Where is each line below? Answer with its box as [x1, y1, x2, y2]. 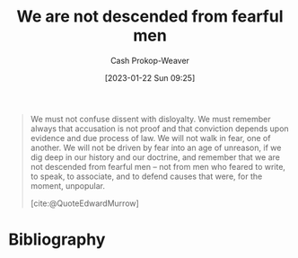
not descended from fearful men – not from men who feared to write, [30, 161, 286, 172]
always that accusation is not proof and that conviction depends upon [30, 123, 289, 134]
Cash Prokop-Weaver [110, 55, 190, 66]
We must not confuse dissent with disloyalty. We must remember [30, 113, 271, 124]
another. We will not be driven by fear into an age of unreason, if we [30, 142, 282, 153]
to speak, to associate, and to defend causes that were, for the [30, 171, 263, 182]
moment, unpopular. [30, 180, 105, 191]
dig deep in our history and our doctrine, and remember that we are [30, 151, 280, 163]
